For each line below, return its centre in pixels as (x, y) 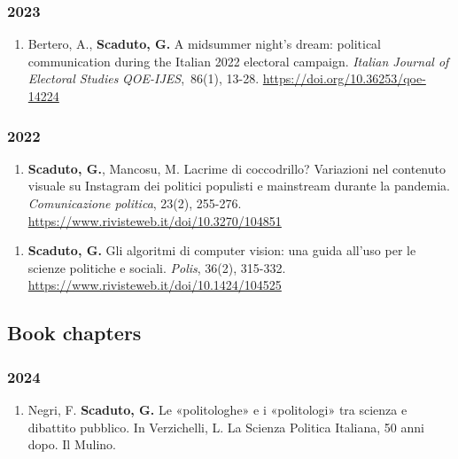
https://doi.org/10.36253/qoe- (344, 78)
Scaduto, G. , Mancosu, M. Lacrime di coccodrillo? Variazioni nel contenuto (237, 168)
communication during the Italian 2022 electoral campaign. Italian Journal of (238, 61)
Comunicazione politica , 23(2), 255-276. (135, 203)
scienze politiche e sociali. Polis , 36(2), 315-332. (157, 267)
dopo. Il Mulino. (72, 444)
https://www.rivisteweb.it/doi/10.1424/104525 (155, 285)
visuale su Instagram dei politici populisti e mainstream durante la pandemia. (239, 186)
